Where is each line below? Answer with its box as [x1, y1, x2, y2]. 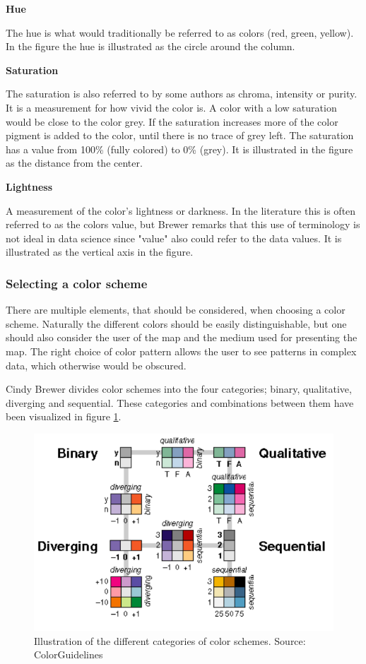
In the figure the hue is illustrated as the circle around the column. [6, 39, 295, 54]
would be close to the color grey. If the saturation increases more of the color [6, 114, 338, 129]
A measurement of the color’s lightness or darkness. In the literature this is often [6, 203, 356, 218]
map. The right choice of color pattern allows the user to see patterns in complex [6, 343, 357, 358]
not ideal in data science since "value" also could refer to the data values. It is [6, 230, 342, 245]
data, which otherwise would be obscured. [6, 357, 187, 372]
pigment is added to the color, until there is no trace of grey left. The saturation [6, 128, 354, 143]
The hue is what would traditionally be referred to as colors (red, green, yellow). [6, 25, 354, 40]
